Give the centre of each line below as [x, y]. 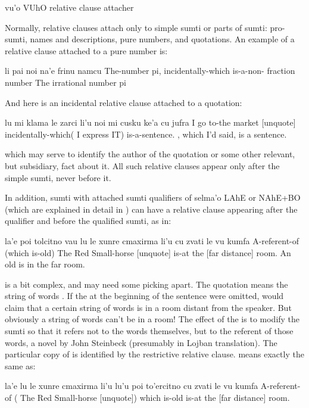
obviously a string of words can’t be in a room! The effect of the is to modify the [152, 319]
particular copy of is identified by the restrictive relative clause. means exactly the [154, 354]
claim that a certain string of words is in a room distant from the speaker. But [148, 307]
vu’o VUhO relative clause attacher [69, 7]
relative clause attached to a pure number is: [86, 50]
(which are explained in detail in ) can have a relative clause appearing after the [151, 209]
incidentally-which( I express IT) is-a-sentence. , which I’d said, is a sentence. [146, 134]
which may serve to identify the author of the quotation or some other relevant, [150, 154]
